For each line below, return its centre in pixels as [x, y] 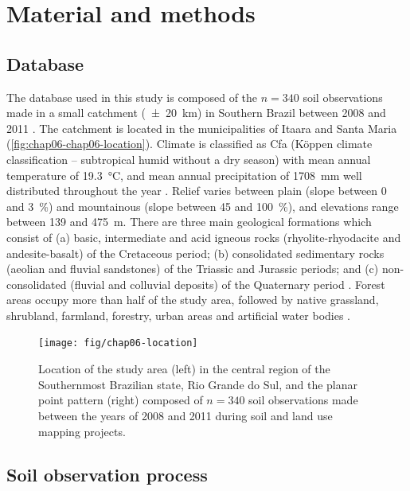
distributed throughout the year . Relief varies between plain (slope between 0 [197, 191]
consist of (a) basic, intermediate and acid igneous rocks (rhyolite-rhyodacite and [204, 237]
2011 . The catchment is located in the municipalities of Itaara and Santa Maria [202, 128]
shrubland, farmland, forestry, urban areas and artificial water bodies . [178, 315]
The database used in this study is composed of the [132, 97]
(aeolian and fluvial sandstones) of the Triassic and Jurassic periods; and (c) [193, 269]
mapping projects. [82, 431]
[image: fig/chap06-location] [118, 343]
